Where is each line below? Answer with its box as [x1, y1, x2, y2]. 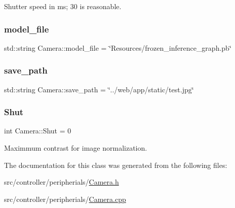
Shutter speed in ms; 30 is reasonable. [4, 1, 122, 11]
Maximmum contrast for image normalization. [4, 143, 147, 153]
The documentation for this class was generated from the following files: [4, 159, 227, 170]
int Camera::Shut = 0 [4, 125, 71, 136]
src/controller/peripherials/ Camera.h [4, 177, 119, 187]
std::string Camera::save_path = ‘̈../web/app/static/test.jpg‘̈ [4, 84, 194, 94]
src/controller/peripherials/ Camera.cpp [4, 193, 126, 204]
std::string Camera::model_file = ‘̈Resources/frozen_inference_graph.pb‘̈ [4, 42, 231, 53]
